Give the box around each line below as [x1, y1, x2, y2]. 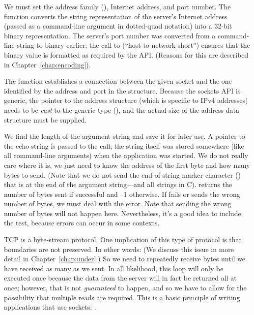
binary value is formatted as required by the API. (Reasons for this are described [4, 49, 249, 60]
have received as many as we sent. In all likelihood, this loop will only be [4, 263, 224, 273]
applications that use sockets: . [4, 302, 96, 312]
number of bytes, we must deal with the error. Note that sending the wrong [4, 198, 231, 209]
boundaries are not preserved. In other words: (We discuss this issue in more [4, 244, 234, 254]
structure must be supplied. [4, 114, 87, 125]
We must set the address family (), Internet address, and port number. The [4, 1, 231, 11]
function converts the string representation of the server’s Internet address [4, 11, 227, 21]
